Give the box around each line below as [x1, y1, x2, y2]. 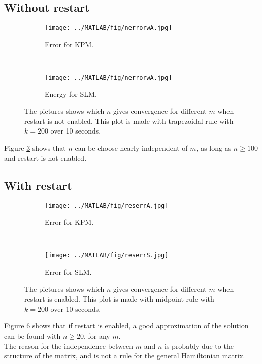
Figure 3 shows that [4, 143, 66, 153]
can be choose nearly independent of [75, 143, 188, 153]
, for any [83, 330, 110, 341]
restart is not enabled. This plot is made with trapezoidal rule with [24, 115, 234, 126]
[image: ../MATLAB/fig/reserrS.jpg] [45, 252, 169, 259]
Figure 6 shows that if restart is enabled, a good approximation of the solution [4, 320, 249, 331]
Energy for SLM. [45, 88, 97, 99]
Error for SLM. [45, 266, 92, 277]
